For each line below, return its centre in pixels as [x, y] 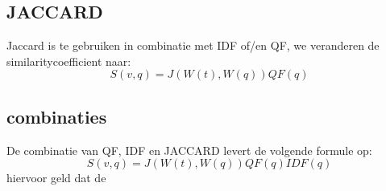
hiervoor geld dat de [56, 178]
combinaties [57, 116]
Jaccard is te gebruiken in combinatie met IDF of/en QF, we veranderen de [193, 45]
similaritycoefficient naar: [69, 61]
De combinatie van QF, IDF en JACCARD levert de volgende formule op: [189, 150]
